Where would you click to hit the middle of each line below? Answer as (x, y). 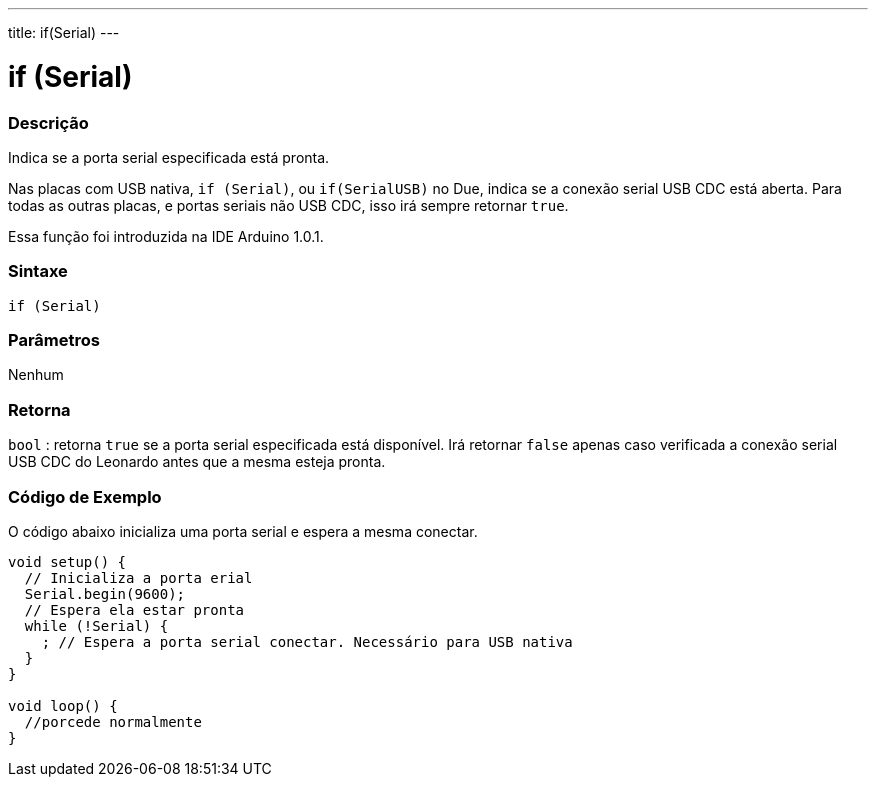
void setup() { (67, 561)
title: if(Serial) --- (64, 32)
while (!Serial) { (96, 625)
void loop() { (63, 705)
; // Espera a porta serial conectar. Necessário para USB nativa (307, 641)
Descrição (48, 122)
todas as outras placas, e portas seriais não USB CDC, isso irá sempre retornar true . (288, 205)
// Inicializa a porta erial (138, 577)
